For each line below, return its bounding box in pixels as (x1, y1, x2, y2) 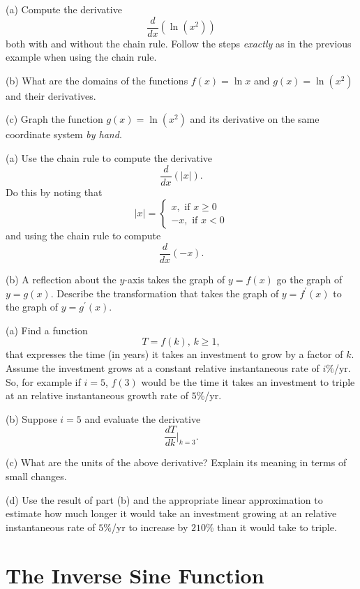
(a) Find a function (6, 322, 88, 337)
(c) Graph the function (6, 112, 103, 126)
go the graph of (276, 271, 343, 286)
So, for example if (6, 374, 81, 389)
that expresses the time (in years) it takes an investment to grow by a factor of (6, 347, 343, 361)
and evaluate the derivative (84, 411, 201, 426)
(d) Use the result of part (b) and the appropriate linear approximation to (6, 492, 323, 507)
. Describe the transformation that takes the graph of (50, 285, 279, 300)
